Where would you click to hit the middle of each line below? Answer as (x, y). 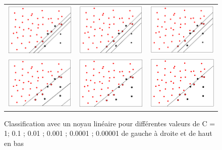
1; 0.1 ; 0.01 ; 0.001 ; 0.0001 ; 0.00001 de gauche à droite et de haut (108, 133)
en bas (14, 143)
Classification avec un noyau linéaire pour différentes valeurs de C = (110, 123)
